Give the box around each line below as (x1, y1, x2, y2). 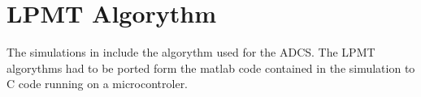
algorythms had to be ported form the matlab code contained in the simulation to (7, 59, 415, 76)
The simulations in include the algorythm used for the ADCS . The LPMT (7, 44, 375, 61)
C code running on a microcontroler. (7, 75, 189, 92)
